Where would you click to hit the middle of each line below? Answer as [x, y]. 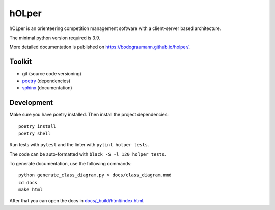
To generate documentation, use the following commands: [71, 163]
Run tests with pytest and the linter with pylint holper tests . [79, 145]
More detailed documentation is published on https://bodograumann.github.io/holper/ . [100, 47]
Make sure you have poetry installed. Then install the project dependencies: [89, 114]
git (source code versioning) [52, 74]
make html [31, 190]
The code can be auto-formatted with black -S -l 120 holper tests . [88, 154]
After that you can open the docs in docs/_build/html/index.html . [77, 201]
